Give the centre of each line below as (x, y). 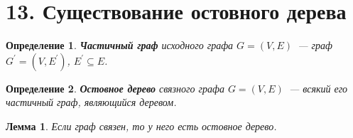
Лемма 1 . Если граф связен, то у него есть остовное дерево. (141, 126)
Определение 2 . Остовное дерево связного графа (115, 88)
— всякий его (318, 88)
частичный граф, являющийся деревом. (91, 102)
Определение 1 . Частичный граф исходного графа (120, 45)
